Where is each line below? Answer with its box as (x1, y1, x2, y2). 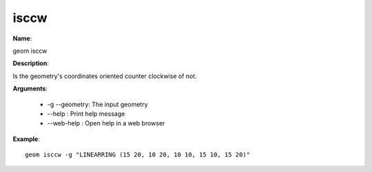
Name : (12, 34, 32, 42)
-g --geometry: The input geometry (47, 100, 148, 108)
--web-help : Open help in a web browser (47, 119, 165, 127)
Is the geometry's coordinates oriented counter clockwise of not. (12, 72, 198, 80)
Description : (12, 59, 50, 68)
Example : (12, 134, 41, 143)
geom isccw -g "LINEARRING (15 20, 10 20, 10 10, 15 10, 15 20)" (25, 151, 251, 159)
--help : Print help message (47, 110, 125, 118)
